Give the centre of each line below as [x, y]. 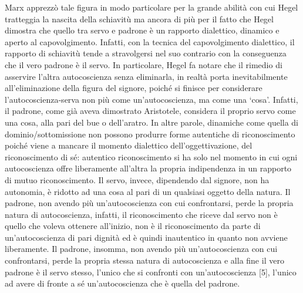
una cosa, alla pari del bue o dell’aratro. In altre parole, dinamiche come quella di [152, 122]
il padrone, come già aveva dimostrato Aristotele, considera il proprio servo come [150, 111]
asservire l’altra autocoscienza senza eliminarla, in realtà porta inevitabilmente [146, 76]
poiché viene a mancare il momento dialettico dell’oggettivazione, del [129, 145]
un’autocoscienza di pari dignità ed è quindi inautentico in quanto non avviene [146, 237]
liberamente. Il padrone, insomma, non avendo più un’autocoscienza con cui [141, 249]
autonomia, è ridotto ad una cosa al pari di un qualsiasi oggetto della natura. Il [148, 191]
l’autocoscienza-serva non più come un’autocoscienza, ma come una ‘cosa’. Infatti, [151, 99]
